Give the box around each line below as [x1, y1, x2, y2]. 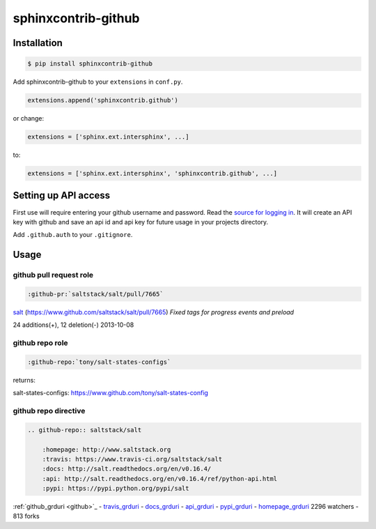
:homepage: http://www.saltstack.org [42, 445, 171, 453]
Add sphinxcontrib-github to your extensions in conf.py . [13, 77, 183, 86]
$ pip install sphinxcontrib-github [27, 60, 153, 68]
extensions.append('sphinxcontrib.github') [27, 96, 179, 105]
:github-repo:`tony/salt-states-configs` [27, 358, 171, 366]
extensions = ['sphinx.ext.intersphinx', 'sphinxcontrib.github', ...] [27, 169, 278, 178]
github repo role [13, 338, 69, 348]
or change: [13, 114, 45, 123]
